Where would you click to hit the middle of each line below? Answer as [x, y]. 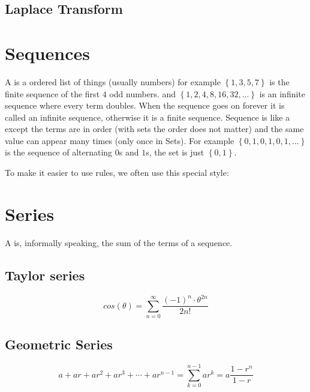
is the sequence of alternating [59, 152]
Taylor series [45, 275]
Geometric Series [59, 344]
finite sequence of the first [52, 93]
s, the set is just [175, 152]
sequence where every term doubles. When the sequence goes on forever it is [145, 105]
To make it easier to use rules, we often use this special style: [117, 173]
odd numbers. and [142, 93]
